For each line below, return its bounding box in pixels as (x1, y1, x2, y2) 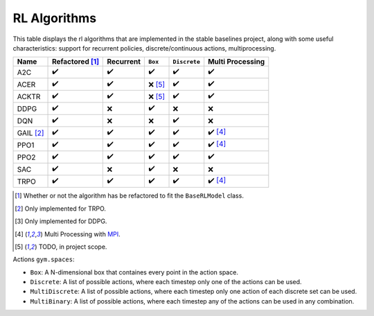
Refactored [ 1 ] (52, 57, 100, 67)
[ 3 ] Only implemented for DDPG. (15, 217, 107, 225)
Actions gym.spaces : (12, 255, 75, 263)
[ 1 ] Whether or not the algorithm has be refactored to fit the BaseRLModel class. (15, 191, 244, 200)
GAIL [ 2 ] (17, 128, 44, 138)
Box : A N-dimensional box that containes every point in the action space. (30, 267, 239, 276)
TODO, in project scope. (38, 243, 107, 251)
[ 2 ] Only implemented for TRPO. (15, 204, 107, 213)
